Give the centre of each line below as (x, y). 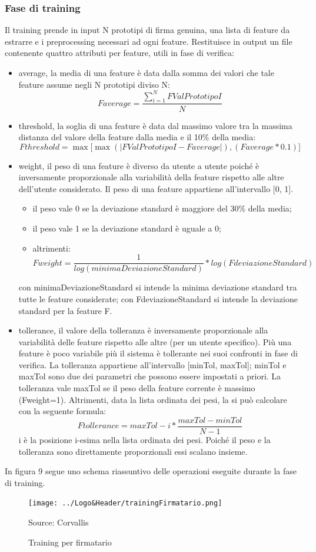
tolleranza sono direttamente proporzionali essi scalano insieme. (133, 451)
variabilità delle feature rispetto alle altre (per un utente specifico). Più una (155, 341)
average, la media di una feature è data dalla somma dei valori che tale (146, 72)
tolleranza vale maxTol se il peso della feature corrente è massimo (137, 388)
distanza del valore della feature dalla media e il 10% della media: (137, 137)
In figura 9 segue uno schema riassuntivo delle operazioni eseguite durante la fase (151, 471)
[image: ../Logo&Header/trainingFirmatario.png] (125, 503)
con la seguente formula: (62, 411)
